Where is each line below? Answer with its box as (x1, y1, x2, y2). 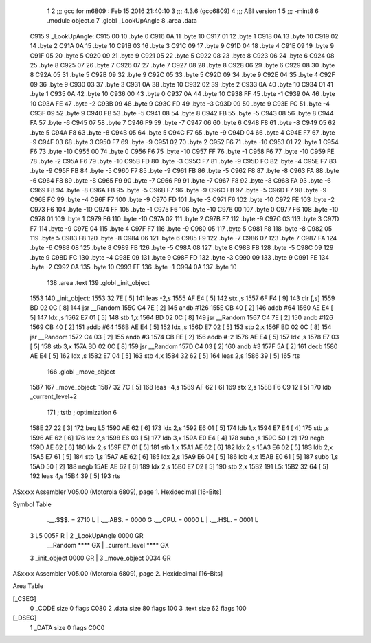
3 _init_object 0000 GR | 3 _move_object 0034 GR (30, 554, 171, 562)
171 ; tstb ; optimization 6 (47, 408, 117, 416)
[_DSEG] (12, 613, 37, 622)
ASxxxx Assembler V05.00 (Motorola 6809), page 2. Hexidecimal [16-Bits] (12, 569, 223, 577)
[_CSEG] (12, 594, 37, 602)
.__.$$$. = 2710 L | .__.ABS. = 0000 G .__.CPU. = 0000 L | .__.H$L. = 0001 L (47, 516, 259, 524)
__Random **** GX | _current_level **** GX (47, 541, 170, 550)
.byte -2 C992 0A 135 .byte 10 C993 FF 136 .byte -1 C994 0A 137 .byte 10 (30, 263, 237, 271)
